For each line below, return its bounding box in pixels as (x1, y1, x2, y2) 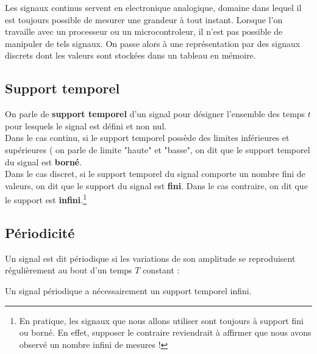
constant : (143, 264, 180, 276)
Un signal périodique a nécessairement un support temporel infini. (5, 284, 252, 297)
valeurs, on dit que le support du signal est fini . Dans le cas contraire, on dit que (5, 179, 308, 192)
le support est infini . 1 (5, 192, 87, 206)
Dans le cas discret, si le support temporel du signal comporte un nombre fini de (5, 167, 305, 180)
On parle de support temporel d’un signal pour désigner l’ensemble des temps (5, 107, 305, 120)
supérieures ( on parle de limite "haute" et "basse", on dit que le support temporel (5, 143, 310, 156)
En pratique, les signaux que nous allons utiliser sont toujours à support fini (19, 314, 304, 327)
